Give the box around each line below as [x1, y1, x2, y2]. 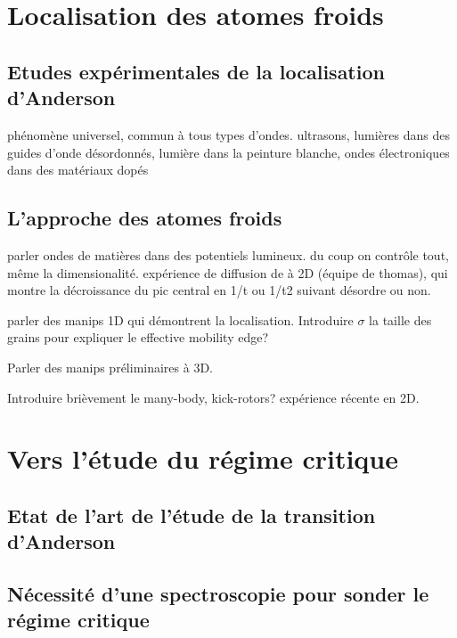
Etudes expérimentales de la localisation [7, 57, 385, 85]
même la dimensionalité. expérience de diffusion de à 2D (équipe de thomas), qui [7, 263, 448, 282]
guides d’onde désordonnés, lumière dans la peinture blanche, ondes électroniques [7, 143, 450, 161]
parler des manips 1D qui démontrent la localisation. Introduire [7, 310, 354, 329]
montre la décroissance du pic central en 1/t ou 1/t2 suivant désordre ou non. [7, 281, 431, 299]
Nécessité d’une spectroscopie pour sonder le [7, 580, 429, 608]
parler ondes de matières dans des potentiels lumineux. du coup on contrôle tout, [7, 245, 449, 264]
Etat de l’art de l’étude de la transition [7, 501, 376, 528]
